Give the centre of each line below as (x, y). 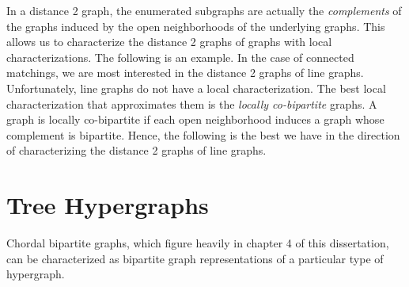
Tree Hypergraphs (108, 205)
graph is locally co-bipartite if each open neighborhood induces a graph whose (195, 119)
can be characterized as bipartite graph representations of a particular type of (195, 258)
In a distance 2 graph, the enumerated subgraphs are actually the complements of (204, 10)
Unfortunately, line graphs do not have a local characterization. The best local (196, 88)
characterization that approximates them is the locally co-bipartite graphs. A (192, 103)
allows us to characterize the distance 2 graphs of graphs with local (169, 42)
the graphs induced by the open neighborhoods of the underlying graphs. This (196, 26)
